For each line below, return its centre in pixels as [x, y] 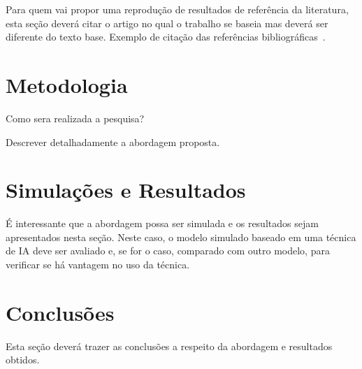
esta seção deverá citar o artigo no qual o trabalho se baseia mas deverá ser [167, 23]
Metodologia [67, 84]
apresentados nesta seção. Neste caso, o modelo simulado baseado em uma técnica [181, 237]
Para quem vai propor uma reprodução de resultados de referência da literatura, [177, 9]
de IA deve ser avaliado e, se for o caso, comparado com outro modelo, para [168, 251]
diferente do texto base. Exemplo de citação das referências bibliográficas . [166, 37]
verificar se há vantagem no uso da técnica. [98, 264]
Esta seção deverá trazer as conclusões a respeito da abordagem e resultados [169, 346]
